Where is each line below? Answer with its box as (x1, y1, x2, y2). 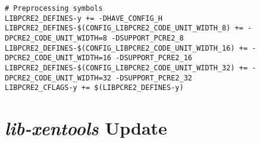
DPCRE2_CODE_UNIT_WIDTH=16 (5, 54, 111, 63)
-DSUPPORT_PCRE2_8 (111, 33, 184, 42)
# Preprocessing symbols (5, 4, 103, 13)
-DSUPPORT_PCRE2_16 (115, 54, 192, 63)
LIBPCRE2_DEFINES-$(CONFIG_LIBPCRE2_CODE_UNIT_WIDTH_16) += (5, 43, 248, 52)
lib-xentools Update (5, 116, 167, 141)
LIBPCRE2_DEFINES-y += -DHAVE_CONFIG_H (5, 14, 162, 23)
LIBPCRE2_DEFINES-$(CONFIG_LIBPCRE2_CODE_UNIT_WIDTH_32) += (5, 63, 248, 72)
